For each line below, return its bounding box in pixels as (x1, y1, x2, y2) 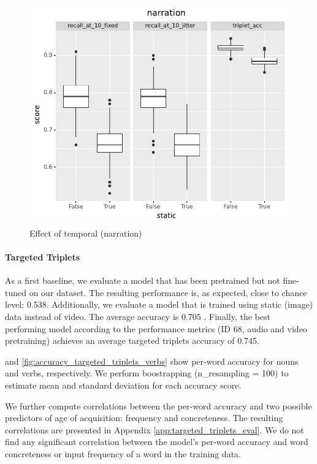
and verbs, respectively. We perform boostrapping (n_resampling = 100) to (5, 367, 289, 379)
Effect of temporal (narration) (29, 226, 142, 239)
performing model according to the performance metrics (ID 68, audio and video (5, 322, 307, 335)
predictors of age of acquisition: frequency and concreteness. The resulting (5, 411, 283, 424)
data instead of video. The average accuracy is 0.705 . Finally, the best (5, 310, 270, 323)
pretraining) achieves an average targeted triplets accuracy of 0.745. (5, 334, 259, 347)
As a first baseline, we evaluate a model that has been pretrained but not (5, 274, 280, 287)
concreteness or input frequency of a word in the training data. (5, 447, 241, 460)
